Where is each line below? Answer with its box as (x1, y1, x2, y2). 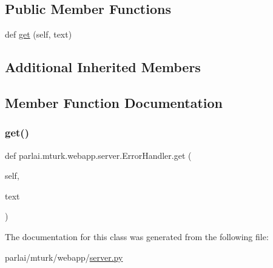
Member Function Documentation (5, 93, 223, 112)
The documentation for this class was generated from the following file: (5, 230, 269, 243)
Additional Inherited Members (5, 58, 201, 76)
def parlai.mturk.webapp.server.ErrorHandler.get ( (5, 149, 192, 161)
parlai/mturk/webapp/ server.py (5, 250, 123, 263)
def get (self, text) (5, 28, 72, 41)
